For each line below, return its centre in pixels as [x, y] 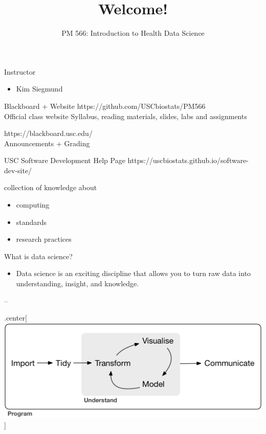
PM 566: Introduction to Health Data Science [133, 33]
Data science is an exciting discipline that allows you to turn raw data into [134, 273]
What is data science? [38, 256]
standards [31, 222]
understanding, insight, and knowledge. [77, 283]
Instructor [20, 71]
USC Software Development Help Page [65, 160]
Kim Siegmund [39, 89]
